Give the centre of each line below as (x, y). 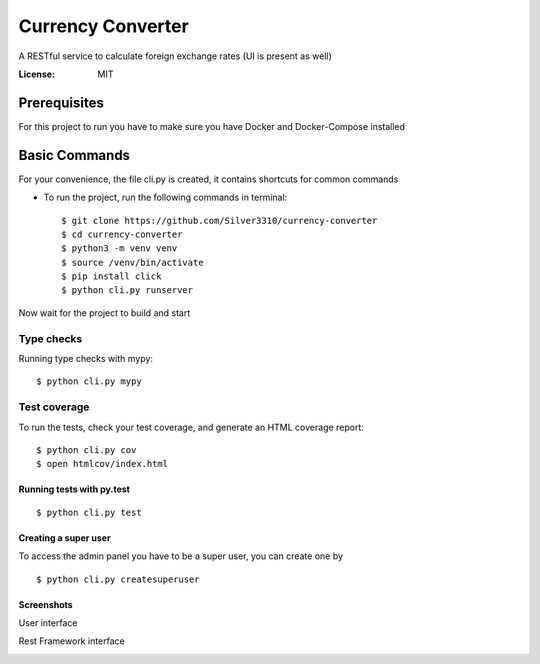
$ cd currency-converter (122, 234)
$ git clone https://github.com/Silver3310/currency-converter (219, 220)
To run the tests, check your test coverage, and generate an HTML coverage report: (191, 427)
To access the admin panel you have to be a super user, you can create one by (181, 556)
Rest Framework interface (71, 641)
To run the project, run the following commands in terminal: (165, 197)
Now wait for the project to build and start (104, 312)
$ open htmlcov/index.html (102, 464)
